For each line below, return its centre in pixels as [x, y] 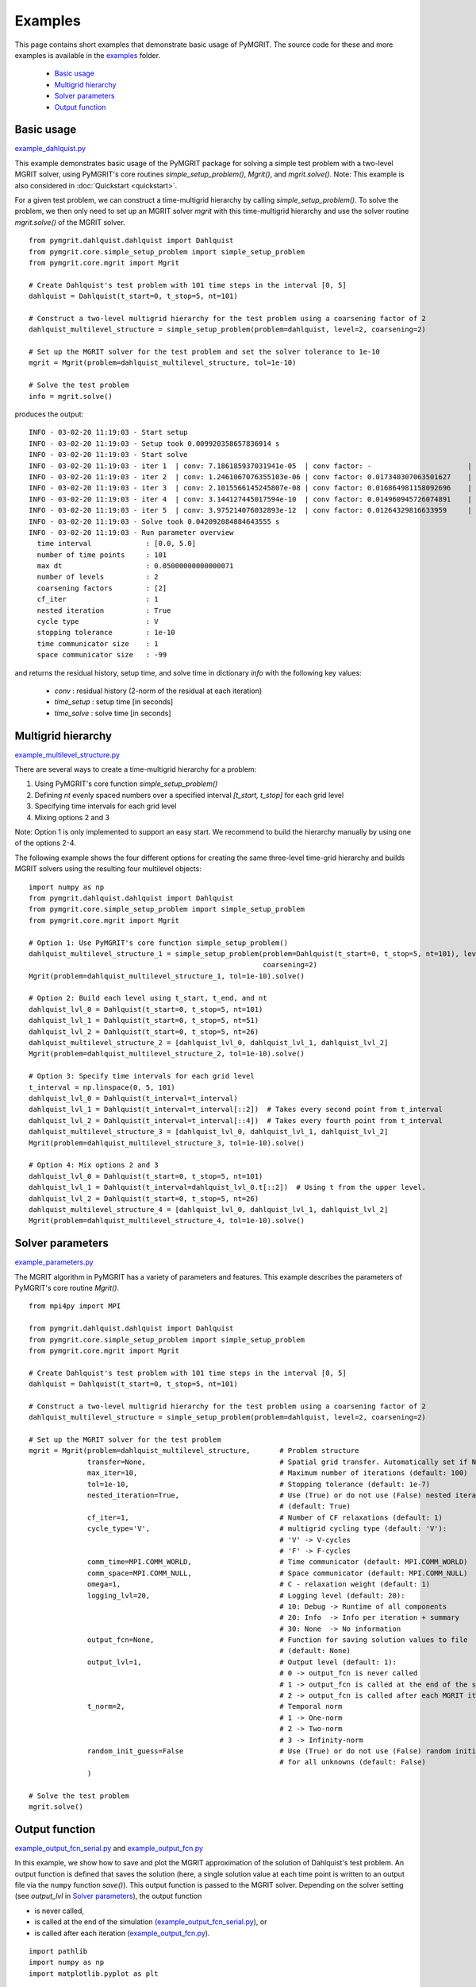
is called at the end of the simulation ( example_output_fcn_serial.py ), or [151, 1922]
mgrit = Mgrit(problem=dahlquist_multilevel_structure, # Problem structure [194, 1451]
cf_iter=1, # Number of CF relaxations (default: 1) [265, 1517]
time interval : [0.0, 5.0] [117, 544]
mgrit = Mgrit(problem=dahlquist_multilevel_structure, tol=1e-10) [163, 363]
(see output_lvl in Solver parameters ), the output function [108, 1896]
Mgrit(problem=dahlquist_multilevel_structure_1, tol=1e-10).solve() [167, 976]
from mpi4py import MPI [75, 1306]
